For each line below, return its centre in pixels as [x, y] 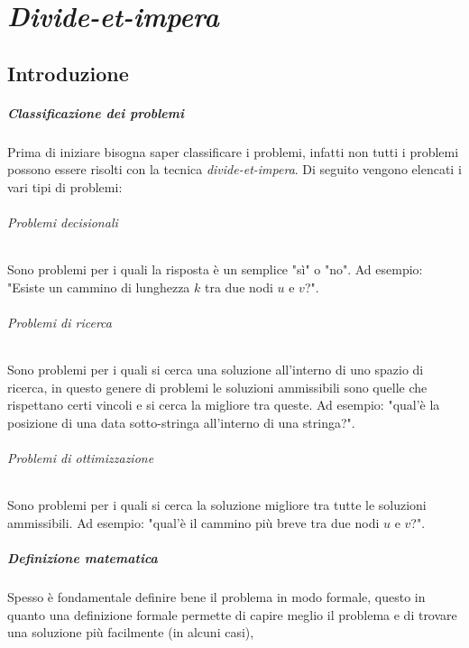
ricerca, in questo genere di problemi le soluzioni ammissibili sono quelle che [217, 387]
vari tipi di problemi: [65, 186]
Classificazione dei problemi [96, 112]
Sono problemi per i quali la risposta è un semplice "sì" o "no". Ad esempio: [215, 269]
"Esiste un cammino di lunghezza [99, 287]
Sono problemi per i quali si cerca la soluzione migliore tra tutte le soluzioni [217, 505]
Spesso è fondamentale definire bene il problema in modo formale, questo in [216, 597]
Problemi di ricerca [60, 323]
